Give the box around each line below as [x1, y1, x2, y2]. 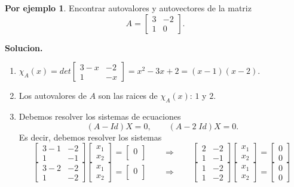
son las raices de [98, 89, 158, 102]
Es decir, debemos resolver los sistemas [19, 130, 162, 143]
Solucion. [5, 41, 43, 54]
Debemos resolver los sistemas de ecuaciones [19, 110, 181, 122]
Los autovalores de [19, 89, 87, 102]
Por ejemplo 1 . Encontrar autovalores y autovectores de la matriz [5, 2, 252, 14]
